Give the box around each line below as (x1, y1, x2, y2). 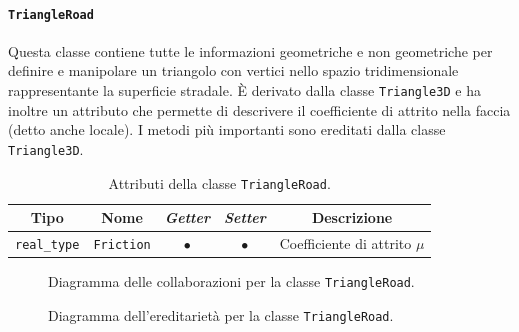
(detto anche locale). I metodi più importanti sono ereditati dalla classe (8, 119, 446, 140)
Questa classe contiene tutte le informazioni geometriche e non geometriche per (8, 40, 493, 61)
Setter (223, 207, 266, 228)
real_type (15, 238, 80, 253)
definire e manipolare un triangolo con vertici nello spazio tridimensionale (8, 60, 459, 81)
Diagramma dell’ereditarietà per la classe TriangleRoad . (48, 304, 394, 325)
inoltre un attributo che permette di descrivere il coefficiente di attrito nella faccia (8, 99, 511, 120)
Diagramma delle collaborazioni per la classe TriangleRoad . (48, 271, 415, 292)
